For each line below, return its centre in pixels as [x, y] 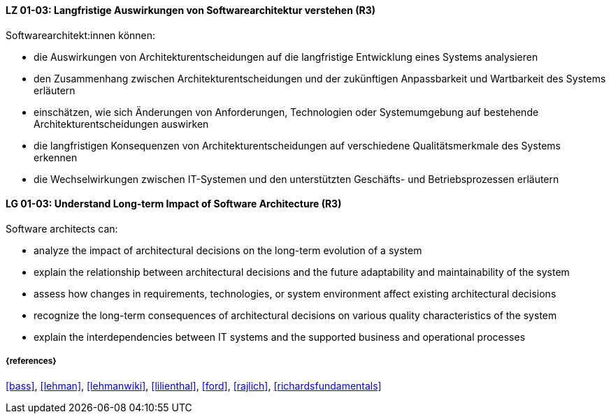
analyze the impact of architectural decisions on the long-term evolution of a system [228, 250]
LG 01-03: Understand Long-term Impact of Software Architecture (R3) [174, 204]
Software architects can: [62, 228]
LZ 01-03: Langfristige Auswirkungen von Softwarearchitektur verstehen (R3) [191, 10]
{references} [31, 361]
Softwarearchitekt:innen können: [81, 35]
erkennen [56, 157]
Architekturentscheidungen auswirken [121, 124]
